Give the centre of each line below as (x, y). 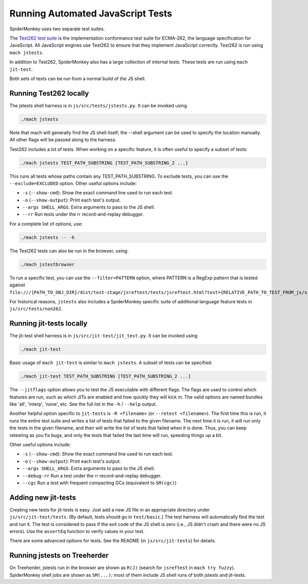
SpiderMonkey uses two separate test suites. (57, 29)
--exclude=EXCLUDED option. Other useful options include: (73, 183)
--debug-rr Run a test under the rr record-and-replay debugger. (92, 476)
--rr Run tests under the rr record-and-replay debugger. (83, 214)
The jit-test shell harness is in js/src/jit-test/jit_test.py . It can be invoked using (103, 336)
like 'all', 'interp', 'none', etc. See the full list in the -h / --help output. (83, 404)
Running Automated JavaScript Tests (91, 13)
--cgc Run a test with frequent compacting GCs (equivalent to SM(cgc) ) (99, 483)
